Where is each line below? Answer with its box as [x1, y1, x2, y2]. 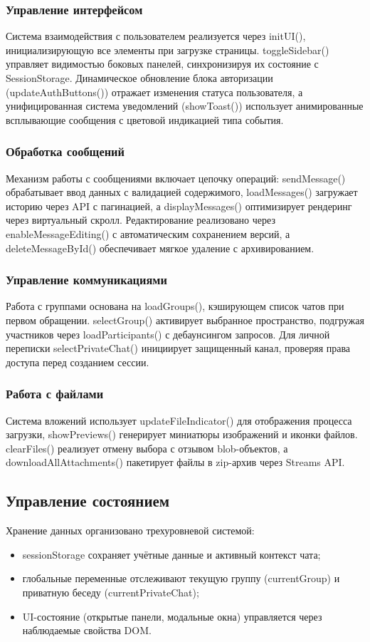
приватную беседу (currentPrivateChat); [22, 584, 199, 599]
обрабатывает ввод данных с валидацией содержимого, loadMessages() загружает [6, 185, 358, 200]
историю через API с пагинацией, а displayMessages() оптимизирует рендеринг [6, 198, 352, 213]
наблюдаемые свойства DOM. [22, 623, 152, 638]
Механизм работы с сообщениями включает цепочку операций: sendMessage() [6, 170, 346, 185]
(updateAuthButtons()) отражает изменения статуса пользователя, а [6, 84, 303, 99]
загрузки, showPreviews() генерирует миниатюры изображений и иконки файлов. [6, 427, 358, 442]
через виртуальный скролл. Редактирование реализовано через [6, 212, 275, 227]
